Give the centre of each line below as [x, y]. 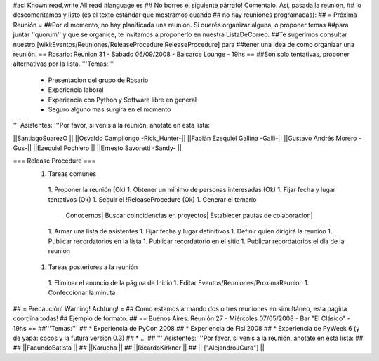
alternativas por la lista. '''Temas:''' [64, 64]
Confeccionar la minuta [82, 293]
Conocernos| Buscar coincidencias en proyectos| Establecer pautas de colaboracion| [189, 216]
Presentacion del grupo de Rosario [98, 80]
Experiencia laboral [76, 90]
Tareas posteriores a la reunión [93, 267]
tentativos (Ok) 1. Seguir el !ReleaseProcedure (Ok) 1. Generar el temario [152, 199]
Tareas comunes [72, 173]
